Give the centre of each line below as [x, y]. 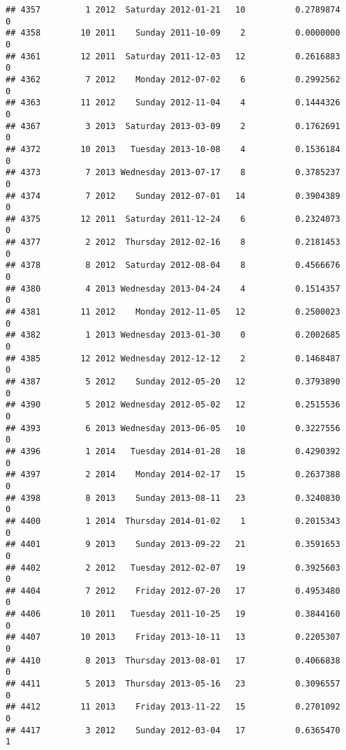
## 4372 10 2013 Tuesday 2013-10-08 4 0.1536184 [173, 149]
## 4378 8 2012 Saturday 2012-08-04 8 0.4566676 [173, 265]
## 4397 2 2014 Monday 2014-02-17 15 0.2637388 [173, 475]
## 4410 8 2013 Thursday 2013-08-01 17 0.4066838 [173, 660]
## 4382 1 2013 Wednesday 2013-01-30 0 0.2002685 [173, 335]
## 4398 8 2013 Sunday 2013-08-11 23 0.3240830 [173, 498]
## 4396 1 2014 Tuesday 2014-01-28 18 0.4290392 [173, 451]
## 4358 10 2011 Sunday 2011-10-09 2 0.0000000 [173, 33]
